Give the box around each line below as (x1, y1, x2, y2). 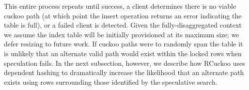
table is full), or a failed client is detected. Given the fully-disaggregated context (4, 20, 242, 30)
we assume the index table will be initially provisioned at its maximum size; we (4, 29, 239, 39)
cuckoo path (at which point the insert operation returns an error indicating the (4, 10, 242, 20)
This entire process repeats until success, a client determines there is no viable (4, 1, 236, 11)
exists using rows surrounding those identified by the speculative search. (4, 76, 218, 87)
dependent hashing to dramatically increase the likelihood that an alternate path (4, 67, 244, 77)
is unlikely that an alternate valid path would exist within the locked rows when (4, 48, 242, 58)
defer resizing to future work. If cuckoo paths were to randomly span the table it (4, 39, 243, 49)
